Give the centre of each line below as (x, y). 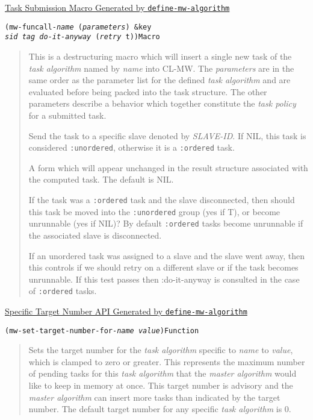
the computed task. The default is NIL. (101, 179)
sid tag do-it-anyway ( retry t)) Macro (82, 37)
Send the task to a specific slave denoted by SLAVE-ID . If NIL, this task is (167, 135)
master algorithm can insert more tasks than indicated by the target (154, 397)
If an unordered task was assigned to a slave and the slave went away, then (167, 255)
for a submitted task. (67, 115)
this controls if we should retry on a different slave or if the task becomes (163, 267)
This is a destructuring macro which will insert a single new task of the (160, 56)
